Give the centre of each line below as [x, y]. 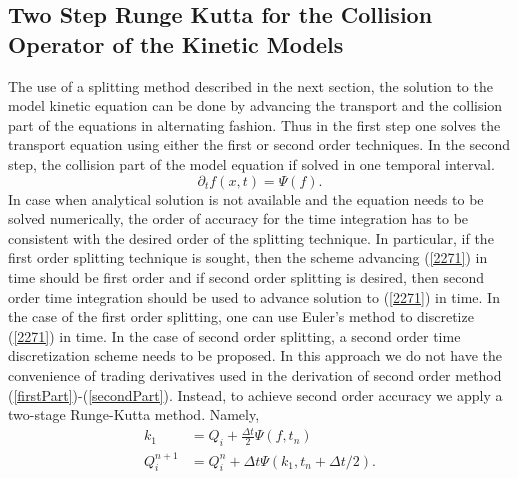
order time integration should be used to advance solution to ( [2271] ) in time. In [254, 296]
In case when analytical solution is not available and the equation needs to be [246, 198]
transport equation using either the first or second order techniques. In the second [259, 144]
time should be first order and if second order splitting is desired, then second [246, 276]
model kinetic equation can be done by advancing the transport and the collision [255, 105]
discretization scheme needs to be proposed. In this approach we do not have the [255, 355]
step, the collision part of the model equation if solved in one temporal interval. [251, 163]
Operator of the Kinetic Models [176, 43]
